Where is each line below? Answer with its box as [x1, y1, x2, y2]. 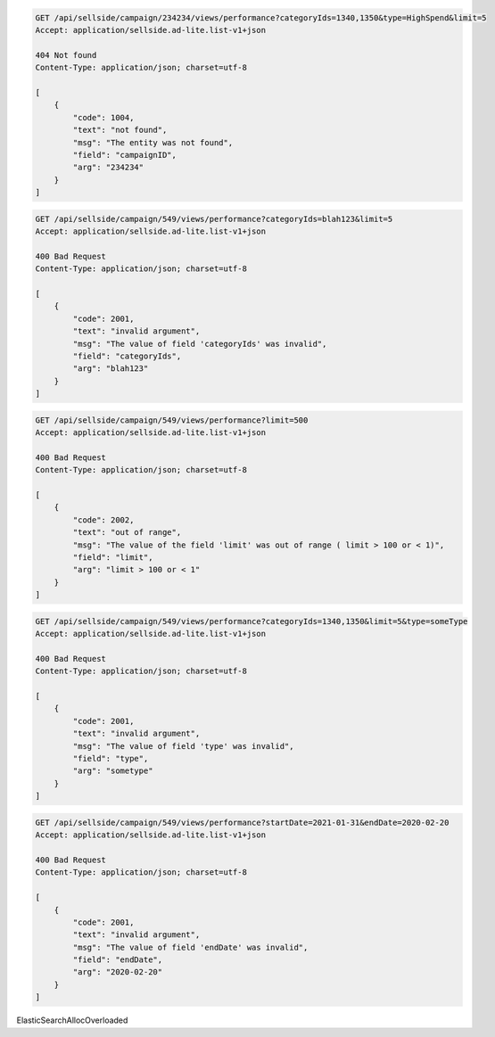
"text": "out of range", [72, 527, 182, 538]
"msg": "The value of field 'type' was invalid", [72, 741, 294, 751]
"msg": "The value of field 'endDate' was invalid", [72, 942, 309, 952]
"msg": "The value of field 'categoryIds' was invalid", [72, 339, 327, 349]
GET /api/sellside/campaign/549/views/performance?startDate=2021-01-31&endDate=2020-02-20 [35, 817, 450, 827]
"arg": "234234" [72, 162, 144, 173]
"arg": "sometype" [72, 766, 153, 776]
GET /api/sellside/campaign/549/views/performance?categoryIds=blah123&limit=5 [35, 214, 393, 224]
